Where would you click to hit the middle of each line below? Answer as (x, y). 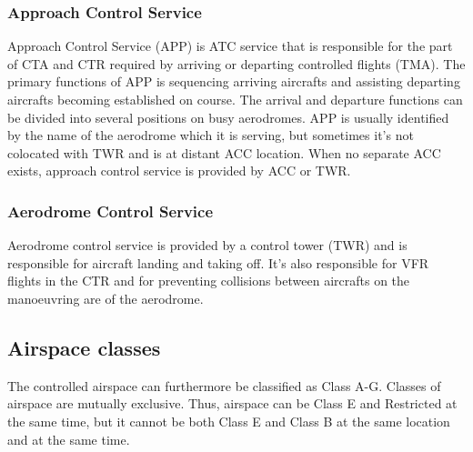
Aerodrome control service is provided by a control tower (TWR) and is (207, 245)
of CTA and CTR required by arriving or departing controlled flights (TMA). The (236, 63)
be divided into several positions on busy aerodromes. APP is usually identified (228, 117)
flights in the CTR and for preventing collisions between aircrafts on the (209, 281)
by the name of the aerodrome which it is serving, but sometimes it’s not (211, 135)
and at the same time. (69, 439)
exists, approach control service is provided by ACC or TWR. (179, 171)
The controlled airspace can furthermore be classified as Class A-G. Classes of (224, 385)
